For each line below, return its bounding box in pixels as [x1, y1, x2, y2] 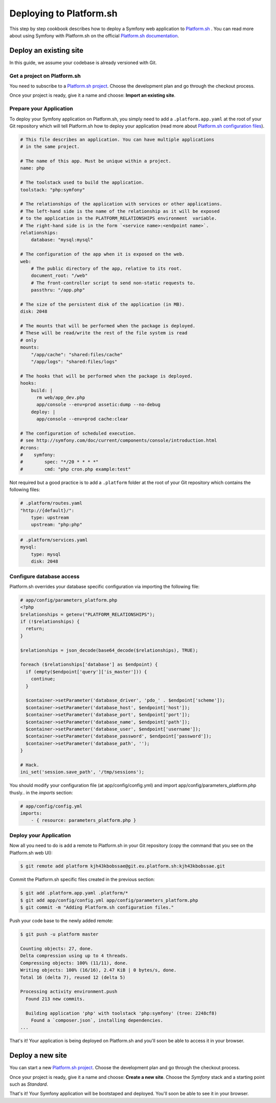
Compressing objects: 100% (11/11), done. [20, 960, 128, 966]
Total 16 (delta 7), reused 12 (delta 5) [20, 974, 126, 980]
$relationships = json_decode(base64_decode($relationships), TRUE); [20, 647, 198, 653]
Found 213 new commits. [26, 996, 85, 1002]
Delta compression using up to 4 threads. [20, 953, 128, 959]
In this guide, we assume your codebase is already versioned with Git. [9, 59, 157, 66]
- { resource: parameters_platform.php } [31, 817, 136, 823]
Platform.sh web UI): [9, 850, 53, 856]
